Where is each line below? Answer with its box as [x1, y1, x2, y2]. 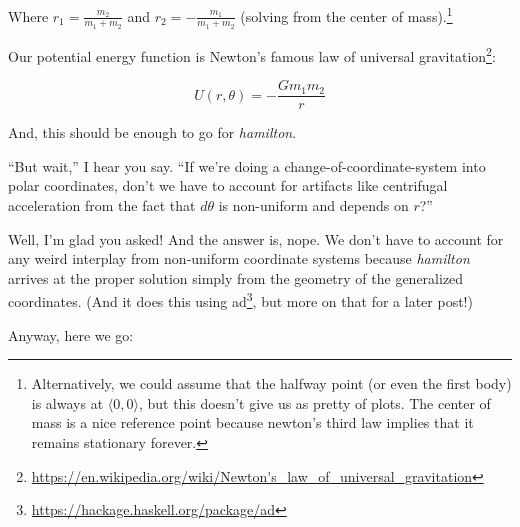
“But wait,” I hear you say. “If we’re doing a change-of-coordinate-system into [8, 155, 486, 176]
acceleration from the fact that [8, 194, 196, 215]
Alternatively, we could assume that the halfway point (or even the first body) [31, 373, 512, 394]
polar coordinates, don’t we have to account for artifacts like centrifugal [8, 175, 448, 196]
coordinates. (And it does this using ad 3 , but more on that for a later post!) [8, 288, 473, 312]
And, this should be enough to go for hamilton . [8, 122, 297, 143]
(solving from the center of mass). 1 [240, 3, 453, 26]
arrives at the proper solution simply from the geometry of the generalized [8, 267, 464, 288]
